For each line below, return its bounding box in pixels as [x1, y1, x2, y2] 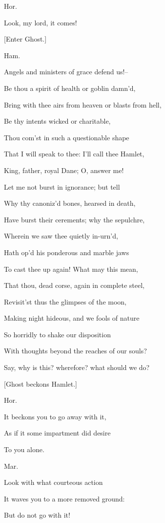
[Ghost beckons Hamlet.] [4, 378, 77, 389]
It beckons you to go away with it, [4, 411, 106, 421]
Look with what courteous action [4, 477, 103, 487]
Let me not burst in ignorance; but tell [4, 181, 120, 192]
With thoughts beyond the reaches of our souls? [4, 346, 147, 356]
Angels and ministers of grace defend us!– [4, 66, 128, 77]
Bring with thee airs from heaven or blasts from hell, [4, 99, 162, 109]
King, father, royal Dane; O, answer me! [4, 165, 124, 175]
